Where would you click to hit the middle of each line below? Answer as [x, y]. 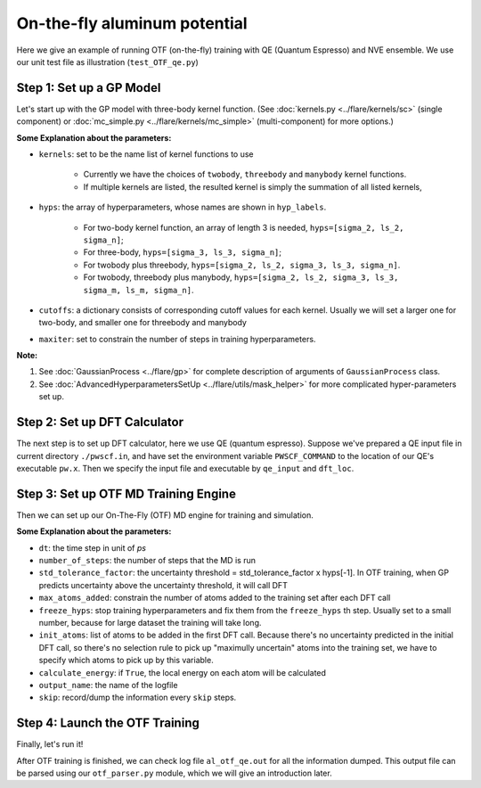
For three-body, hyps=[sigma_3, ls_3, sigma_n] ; [183, 252]
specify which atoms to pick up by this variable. [126, 661]
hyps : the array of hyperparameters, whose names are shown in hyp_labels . [183, 207]
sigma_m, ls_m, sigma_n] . [139, 290]
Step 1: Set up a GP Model [89, 88]
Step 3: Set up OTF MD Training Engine [126, 493]
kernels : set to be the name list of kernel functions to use [146, 154]
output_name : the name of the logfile [108, 685]
